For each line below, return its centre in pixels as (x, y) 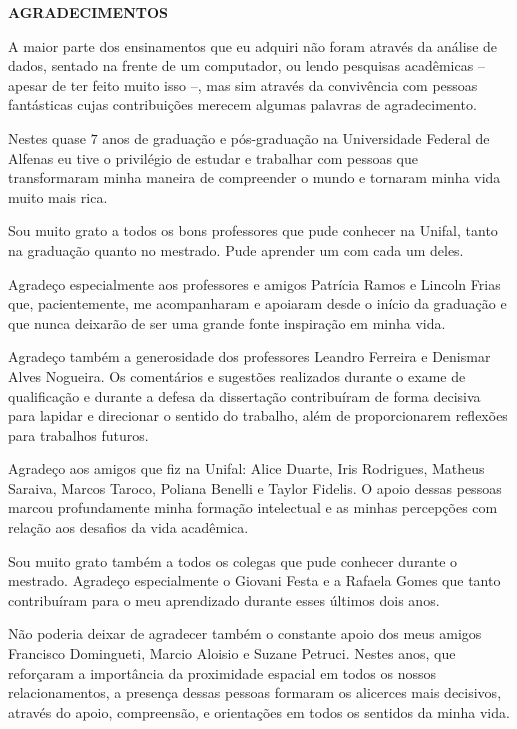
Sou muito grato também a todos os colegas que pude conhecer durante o (233, 560)
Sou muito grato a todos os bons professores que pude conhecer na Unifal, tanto (253, 230)
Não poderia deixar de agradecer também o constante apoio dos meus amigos (245, 633)
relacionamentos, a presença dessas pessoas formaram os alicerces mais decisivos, (255, 692)
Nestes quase (47, 137)
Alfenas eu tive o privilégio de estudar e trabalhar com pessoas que (213, 157)
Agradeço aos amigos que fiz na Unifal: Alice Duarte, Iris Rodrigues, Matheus (246, 468)
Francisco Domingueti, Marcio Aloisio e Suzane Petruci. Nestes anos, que (232, 653)
